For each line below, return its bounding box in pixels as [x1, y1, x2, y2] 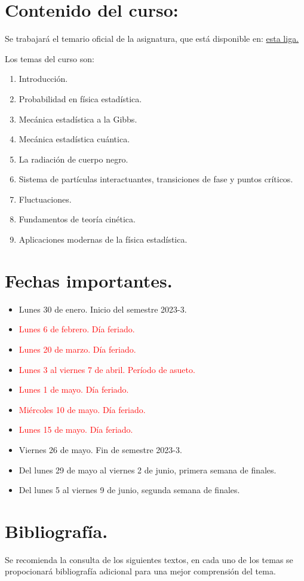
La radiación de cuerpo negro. [19, 152, 128, 165]
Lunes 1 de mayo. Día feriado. [19, 383, 129, 396]
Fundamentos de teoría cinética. [19, 213, 136, 225]
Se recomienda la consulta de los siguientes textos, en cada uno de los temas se [5, 553, 293, 565]
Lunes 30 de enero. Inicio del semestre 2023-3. [19, 302, 187, 315]
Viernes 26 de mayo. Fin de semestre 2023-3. [19, 443, 182, 455]
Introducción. [19, 72, 68, 85]
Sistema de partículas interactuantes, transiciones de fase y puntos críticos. [19, 173, 293, 185]
